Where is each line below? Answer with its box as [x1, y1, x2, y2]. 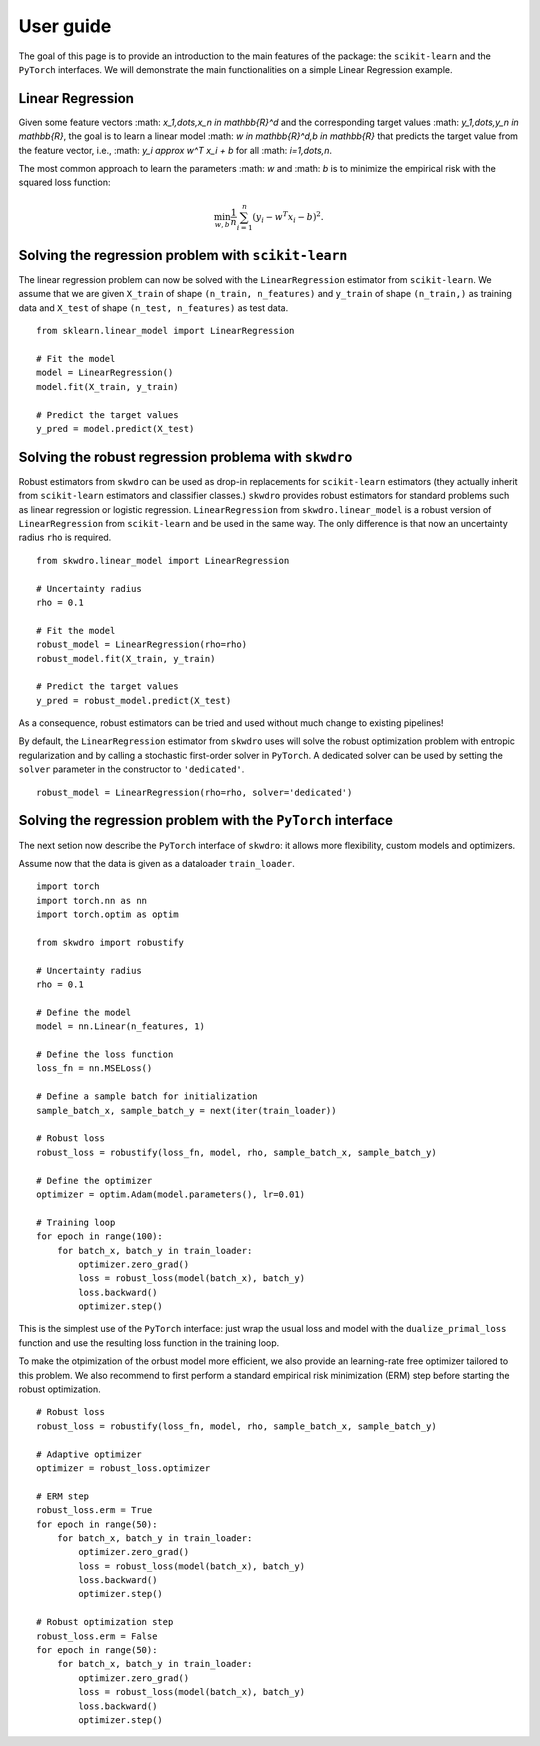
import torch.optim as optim [36, 909, 179, 920]
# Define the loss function [36, 1049, 174, 1060]
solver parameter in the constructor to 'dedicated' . [18, 763, 245, 775]
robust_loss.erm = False [36, 1630, 158, 1642]
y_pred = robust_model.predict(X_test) [36, 695, 232, 706]
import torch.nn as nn [36, 895, 148, 906]
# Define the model [36, 1006, 132, 1018]
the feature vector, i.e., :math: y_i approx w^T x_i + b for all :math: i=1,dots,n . [18, 144, 332, 156]
